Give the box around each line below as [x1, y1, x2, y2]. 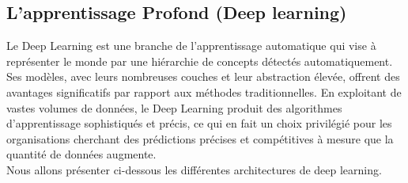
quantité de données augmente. [6, 146, 157, 162]
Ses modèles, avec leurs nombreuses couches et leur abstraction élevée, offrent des [6, 68, 400, 85]
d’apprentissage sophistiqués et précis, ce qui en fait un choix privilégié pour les [6, 115, 392, 132]
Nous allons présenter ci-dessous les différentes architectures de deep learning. [6, 161, 382, 177]
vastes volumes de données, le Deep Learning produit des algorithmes [6, 99, 342, 116]
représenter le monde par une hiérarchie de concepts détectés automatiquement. [6, 52, 393, 69]
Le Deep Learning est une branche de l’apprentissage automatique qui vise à [6, 37, 376, 54]
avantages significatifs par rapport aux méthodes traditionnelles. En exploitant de [6, 83, 402, 100]
